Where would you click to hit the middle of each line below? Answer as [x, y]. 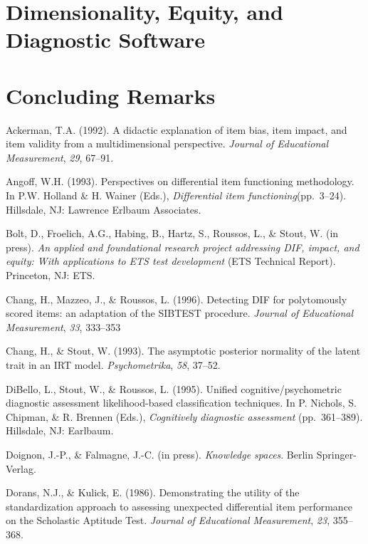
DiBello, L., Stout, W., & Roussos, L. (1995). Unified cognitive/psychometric [174, 388]
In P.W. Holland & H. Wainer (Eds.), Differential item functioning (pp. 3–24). [176, 195]
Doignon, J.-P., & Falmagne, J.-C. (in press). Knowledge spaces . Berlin [160, 454]
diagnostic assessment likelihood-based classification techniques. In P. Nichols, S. [181, 403]
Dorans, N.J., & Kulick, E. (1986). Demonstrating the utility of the [153, 492]
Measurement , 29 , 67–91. [60, 157]
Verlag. [21, 468]
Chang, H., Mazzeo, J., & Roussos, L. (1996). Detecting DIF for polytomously [177, 299]
